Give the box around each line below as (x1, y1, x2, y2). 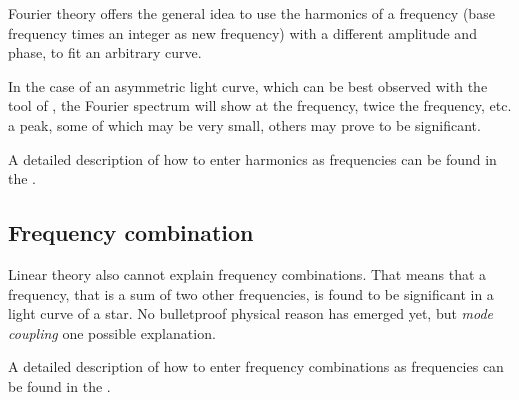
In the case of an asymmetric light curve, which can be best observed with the (8, 75, 488, 96)
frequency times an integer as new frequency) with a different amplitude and (8, 22, 477, 43)
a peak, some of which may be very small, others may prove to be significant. (8, 114, 481, 135)
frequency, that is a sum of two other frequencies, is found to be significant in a (8, 283, 494, 304)
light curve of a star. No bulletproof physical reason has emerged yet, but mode (8, 303, 494, 324)
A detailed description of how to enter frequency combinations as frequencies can (8, 356, 504, 377)
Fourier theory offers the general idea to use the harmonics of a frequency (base (8, 3, 495, 23)
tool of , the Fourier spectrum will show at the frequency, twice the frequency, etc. (8, 95, 512, 116)
